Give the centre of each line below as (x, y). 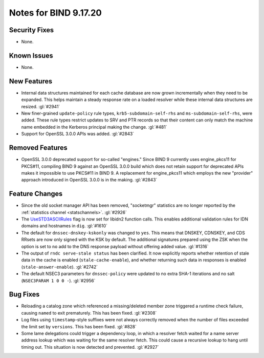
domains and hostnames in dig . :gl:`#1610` (64, 226)
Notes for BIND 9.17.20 (55, 13)
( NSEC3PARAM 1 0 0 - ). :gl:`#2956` (58, 280)
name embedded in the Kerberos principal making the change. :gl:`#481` (94, 127)
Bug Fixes (24, 294)
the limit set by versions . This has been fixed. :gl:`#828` (79, 326)
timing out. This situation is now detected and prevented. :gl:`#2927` (90, 347)
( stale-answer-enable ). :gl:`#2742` (59, 267)
